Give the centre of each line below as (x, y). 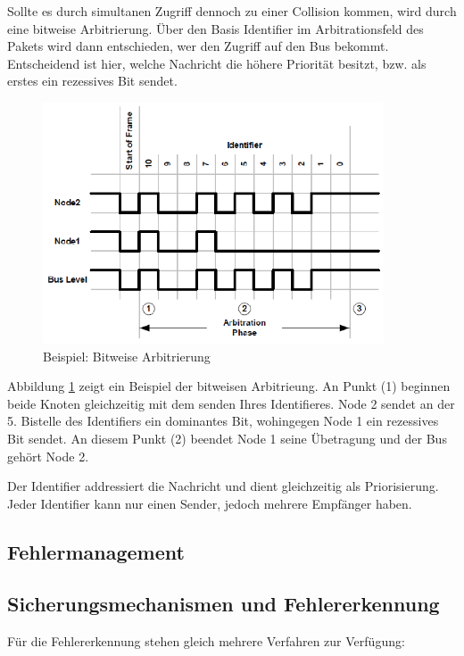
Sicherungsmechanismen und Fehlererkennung (224, 604)
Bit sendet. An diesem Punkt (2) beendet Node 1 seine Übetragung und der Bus (227, 438)
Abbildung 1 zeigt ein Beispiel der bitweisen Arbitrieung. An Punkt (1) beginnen (229, 386)
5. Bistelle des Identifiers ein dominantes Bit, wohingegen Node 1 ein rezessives (223, 421)
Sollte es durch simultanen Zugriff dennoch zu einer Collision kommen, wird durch (232, 11)
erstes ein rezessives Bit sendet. (92, 81)
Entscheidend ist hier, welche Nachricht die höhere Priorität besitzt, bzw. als (217, 63)
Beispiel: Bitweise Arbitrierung (127, 356)
